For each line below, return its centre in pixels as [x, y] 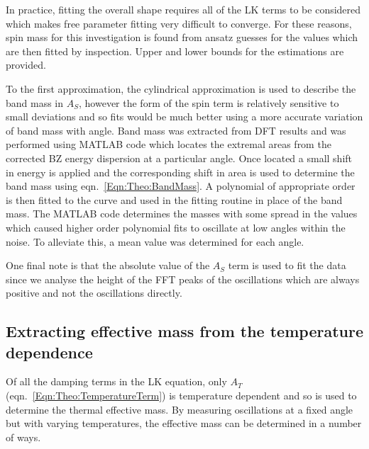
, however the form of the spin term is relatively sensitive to [209, 102]
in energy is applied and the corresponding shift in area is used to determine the [180, 172]
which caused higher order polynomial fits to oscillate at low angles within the [176, 227]
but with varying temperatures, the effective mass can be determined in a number [184, 423]
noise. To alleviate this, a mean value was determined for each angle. [155, 241]
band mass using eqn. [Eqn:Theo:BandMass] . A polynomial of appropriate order [181, 186]
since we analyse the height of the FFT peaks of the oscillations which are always [183, 279]
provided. [26, 65]
